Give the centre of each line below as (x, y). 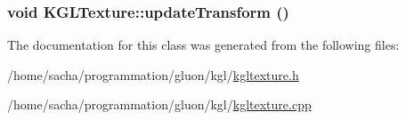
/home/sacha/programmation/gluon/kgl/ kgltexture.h (153, 74)
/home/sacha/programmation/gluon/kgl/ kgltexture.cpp (159, 104)
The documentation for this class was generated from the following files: (203, 45)
